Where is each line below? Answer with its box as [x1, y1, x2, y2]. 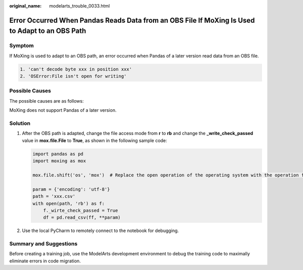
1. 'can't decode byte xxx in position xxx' [20, 66, 132, 72]
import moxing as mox [32, 158, 86, 164]
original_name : [9, 3, 42, 9]
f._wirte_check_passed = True [43, 207, 118, 213]
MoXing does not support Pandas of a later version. [9, 107, 117, 113]
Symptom [9, 42, 34, 49]
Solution [9, 120, 31, 127]
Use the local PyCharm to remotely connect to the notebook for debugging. [22, 228, 179, 234]
